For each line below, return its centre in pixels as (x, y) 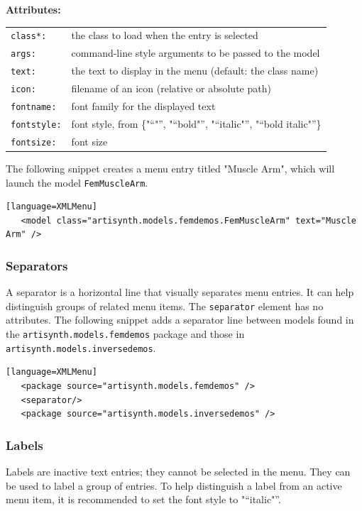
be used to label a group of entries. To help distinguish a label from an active (174, 485)
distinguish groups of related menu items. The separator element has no (165, 306)
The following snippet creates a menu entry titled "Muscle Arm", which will (170, 168)
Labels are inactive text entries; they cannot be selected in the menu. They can (178, 471)
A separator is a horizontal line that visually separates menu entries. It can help (180, 292)
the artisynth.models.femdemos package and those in (125, 334)
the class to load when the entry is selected (165, 35)
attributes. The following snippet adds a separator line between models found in (180, 320)
